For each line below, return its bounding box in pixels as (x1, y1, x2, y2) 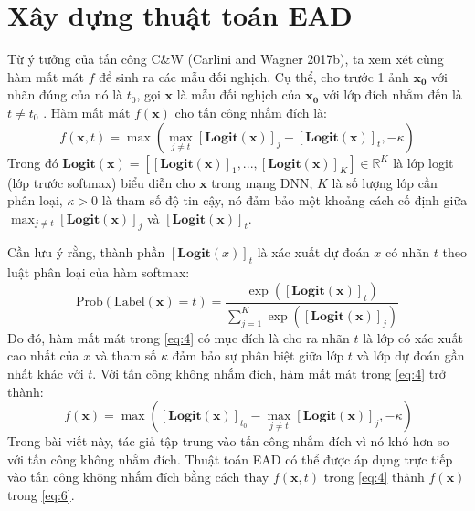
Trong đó (7, 152, 58, 172)
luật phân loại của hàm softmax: (7, 263, 190, 282)
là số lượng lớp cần (332, 172, 438, 192)
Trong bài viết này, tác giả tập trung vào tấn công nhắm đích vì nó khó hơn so (7, 432, 449, 451)
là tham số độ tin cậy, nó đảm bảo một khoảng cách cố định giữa (101, 191, 468, 210)
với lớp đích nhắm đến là (322, 85, 462, 104)
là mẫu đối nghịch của (176, 85, 301, 104)
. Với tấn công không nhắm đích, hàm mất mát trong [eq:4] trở (92, 363, 446, 382)
